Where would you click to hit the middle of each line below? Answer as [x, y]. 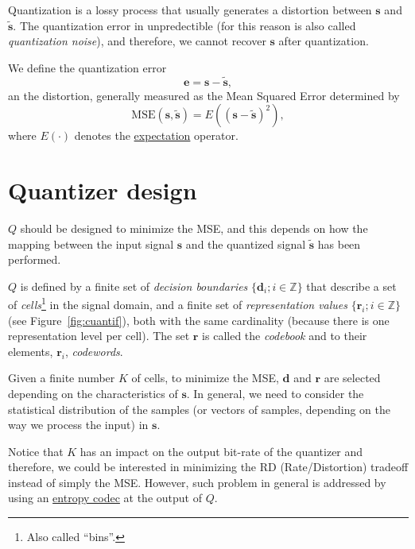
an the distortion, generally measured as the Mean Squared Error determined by [204, 95]
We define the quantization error [87, 67]
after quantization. [324, 41]
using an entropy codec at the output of [105, 498]
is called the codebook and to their [285, 336]
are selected [352, 378]
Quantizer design [103, 189]
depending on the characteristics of [93, 393]
